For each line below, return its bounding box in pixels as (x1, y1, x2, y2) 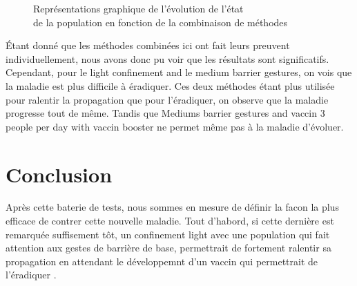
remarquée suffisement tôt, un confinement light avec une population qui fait (6, 227, 330, 241)
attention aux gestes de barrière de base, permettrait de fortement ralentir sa (6, 240, 331, 255)
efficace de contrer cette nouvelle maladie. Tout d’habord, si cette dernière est (6, 213, 334, 228)
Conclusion (6, 160, 113, 188)
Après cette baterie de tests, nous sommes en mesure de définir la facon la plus (6, 200, 339, 214)
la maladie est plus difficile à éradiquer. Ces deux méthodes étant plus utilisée (6, 78, 335, 93)
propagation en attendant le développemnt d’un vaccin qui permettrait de (6, 254, 318, 268)
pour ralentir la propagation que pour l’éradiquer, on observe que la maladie (6, 92, 329, 106)
